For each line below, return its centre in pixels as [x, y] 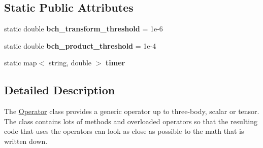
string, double [70, 63]
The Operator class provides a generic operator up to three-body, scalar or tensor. [132, 111]
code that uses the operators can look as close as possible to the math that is [124, 131]
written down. [26, 141]
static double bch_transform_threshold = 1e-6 [84, 29]
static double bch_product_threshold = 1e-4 [80, 45]
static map [21, 63]
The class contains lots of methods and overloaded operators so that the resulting [131, 121]
